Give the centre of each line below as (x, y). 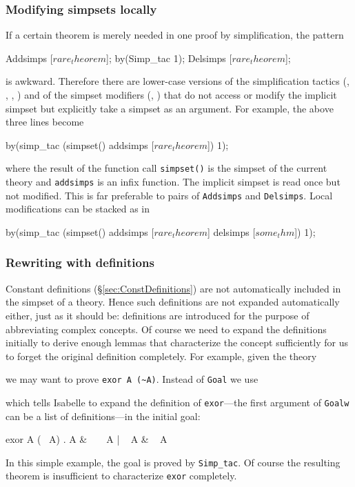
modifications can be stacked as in (78, 209)
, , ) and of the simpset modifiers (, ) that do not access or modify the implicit (171, 95)
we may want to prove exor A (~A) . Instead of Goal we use (132, 379)
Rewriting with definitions (80, 262)
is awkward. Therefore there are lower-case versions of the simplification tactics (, (177, 81)
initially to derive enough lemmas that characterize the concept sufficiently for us (177, 342)
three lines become (45, 122)
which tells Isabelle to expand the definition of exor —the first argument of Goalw (177, 402)
